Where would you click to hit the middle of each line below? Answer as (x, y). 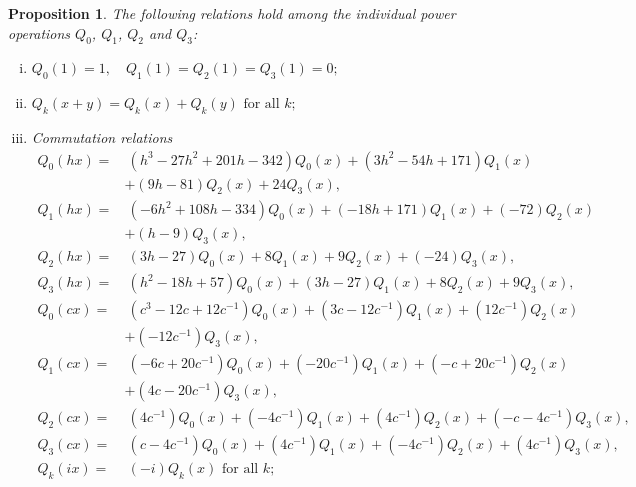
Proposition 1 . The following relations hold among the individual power (232, 13)
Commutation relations (102, 136)
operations (39, 32)
